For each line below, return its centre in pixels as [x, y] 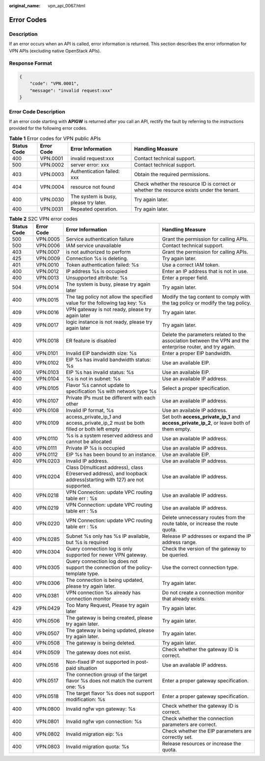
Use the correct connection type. [200, 567]
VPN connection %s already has [103, 593]
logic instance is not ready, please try [109, 322]
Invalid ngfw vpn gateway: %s [101, 708]
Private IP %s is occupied [95, 448]
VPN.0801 [47, 721]
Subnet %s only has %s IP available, [108, 536]
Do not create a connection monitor [203, 593]
